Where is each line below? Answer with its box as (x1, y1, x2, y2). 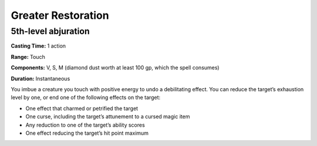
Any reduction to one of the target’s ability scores (25, 121, 145, 128)
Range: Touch (11, 53, 45, 60)
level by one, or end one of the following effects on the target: (11, 94, 161, 101)
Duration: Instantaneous (11, 75, 70, 82)
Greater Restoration (11, 9, 109, 22)
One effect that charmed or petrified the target (25, 105, 138, 112)
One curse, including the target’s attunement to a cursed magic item (25, 113, 190, 120)
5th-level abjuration (11, 26, 90, 36)
